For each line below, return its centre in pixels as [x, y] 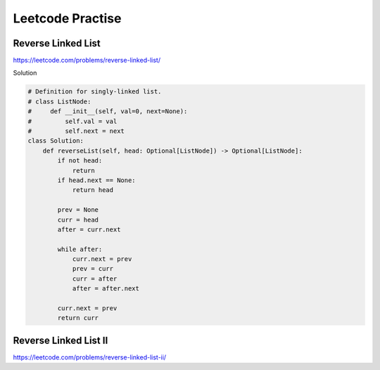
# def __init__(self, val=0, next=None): [108, 111]
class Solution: [56, 141]
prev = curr [93, 269]
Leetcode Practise [67, 18]
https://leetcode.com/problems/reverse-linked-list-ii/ [90, 357]
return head [93, 190]
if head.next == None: [97, 180]
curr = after [95, 279]
